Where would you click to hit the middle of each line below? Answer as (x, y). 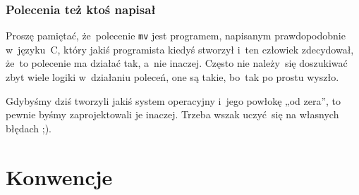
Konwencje (59, 176)
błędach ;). (29, 128)
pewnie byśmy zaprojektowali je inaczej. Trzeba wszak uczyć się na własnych (172, 114)
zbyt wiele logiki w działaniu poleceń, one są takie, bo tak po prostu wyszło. (172, 77)
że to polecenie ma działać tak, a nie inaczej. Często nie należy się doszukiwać (177, 63)
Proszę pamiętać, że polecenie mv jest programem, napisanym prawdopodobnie (176, 36)
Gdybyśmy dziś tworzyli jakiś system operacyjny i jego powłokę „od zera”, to (174, 100)
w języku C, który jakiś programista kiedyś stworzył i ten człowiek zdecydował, (180, 49)
